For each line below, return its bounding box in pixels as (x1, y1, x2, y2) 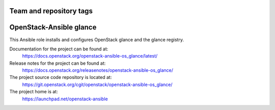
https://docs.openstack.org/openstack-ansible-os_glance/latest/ (22, 53, 158, 59)
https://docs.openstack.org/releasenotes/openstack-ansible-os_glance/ (22, 67, 173, 73)
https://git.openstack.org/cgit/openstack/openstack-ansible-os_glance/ (22, 81, 173, 88)
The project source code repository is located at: (9, 74, 112, 80)
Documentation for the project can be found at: (9, 46, 108, 52)
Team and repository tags (9, 7, 93, 15)
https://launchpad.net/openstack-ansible (22, 96, 108, 102)
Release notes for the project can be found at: (9, 60, 106, 66)
